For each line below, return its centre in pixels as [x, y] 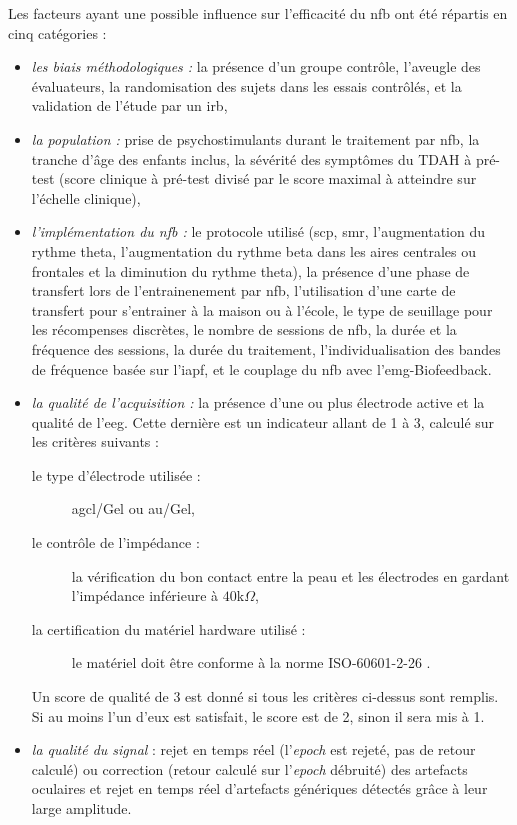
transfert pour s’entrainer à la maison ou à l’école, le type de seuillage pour [262, 309]
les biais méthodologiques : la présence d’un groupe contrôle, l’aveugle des [256, 66]
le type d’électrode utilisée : [116, 474]
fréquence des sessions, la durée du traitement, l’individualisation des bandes [266, 348]
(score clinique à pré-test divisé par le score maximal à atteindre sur [268, 178]
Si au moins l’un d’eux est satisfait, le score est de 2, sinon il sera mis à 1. [258, 715]
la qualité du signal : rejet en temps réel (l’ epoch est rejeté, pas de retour [253, 749]
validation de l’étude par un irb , [129, 105]
